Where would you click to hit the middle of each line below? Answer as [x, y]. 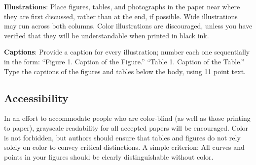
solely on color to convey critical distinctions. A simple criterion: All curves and [124, 147]
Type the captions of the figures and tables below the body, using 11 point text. [125, 71]
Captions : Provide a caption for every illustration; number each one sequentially [127, 52]
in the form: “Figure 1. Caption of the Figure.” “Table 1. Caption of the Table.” [124, 61]
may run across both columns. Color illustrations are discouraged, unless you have [128, 26]
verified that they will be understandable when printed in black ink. [107, 35]
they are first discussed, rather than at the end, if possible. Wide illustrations [121, 16]
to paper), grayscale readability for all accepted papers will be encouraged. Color [126, 127]
